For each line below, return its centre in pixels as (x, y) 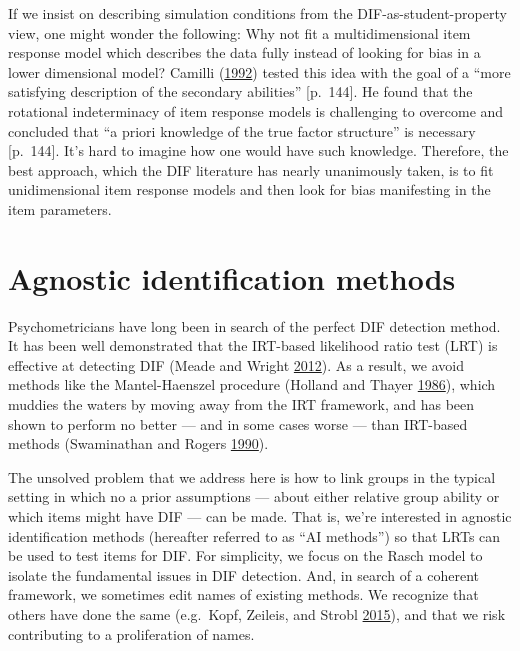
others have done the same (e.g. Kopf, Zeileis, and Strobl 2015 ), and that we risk (257, 613)
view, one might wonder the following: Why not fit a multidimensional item (239, 32)
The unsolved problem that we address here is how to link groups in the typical (252, 476)
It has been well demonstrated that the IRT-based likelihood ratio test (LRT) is (253, 345)
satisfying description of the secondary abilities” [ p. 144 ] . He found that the (240, 91)
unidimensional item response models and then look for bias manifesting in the (249, 189)
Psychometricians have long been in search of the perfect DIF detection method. (254, 325)
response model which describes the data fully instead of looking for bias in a (244, 52)
